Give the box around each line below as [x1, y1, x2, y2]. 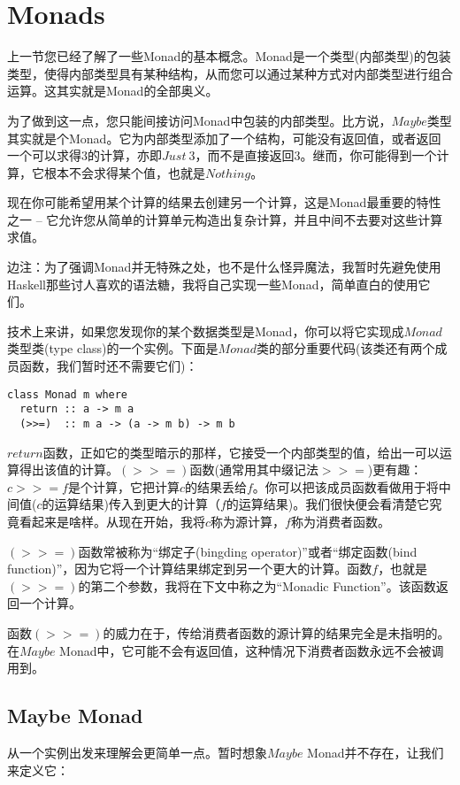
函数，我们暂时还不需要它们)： [19, 357, 198, 375]
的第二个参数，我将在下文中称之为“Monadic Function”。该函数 [78, 576, 436, 595]
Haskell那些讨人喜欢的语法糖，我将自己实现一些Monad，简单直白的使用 [7, 274, 418, 293]
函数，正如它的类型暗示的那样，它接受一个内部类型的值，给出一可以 [42, 443, 440, 461]
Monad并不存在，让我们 [307, 743, 444, 761]
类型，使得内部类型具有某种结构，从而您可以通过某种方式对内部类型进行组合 [7, 64, 453, 82]
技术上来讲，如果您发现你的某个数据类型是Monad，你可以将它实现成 [7, 321, 404, 340]
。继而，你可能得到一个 [300, 146, 437, 165]
